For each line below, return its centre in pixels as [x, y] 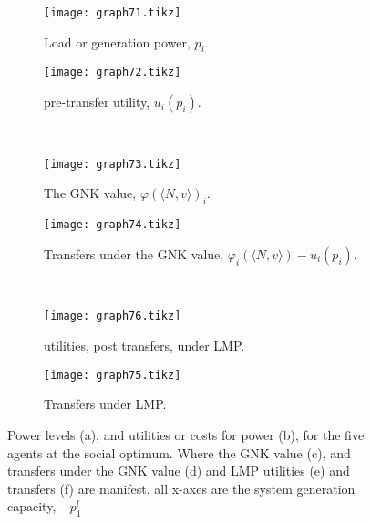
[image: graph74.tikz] [113, 225]
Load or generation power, [117, 42]
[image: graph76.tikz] [113, 316]
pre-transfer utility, [97, 102]
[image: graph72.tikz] [113, 73]
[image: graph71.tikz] [113, 13]
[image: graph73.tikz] [113, 164]
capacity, [32, 506]
